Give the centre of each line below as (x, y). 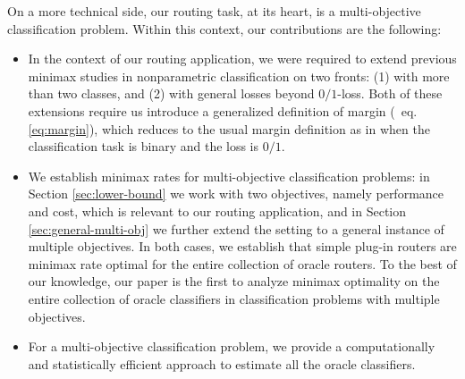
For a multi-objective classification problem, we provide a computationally (232, 346)
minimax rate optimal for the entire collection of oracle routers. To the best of (242, 263)
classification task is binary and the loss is (144, 146)
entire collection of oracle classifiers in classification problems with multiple (234, 298)
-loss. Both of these (390, 93)
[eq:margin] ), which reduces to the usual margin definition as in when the (229, 128)
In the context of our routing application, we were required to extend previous (242, 59)
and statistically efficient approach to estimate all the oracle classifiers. (222, 363)
